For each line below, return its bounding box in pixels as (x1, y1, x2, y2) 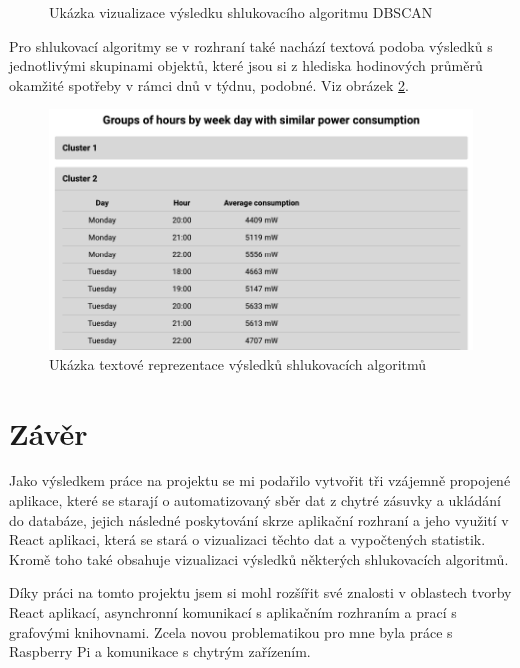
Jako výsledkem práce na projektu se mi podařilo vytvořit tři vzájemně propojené (9, 470, 511, 491)
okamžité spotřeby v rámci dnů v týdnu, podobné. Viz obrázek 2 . (9, 74, 410, 95)
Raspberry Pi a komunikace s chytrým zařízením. (9, 641, 311, 662)
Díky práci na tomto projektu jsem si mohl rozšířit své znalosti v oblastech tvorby (9, 582, 512, 603)
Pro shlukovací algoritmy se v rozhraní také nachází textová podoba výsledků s (9, 35, 493, 56)
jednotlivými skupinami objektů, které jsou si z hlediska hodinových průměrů (9, 55, 483, 76)
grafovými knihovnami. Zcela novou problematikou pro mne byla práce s (9, 621, 453, 642)
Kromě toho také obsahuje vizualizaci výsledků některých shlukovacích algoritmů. (9, 548, 509, 569)
